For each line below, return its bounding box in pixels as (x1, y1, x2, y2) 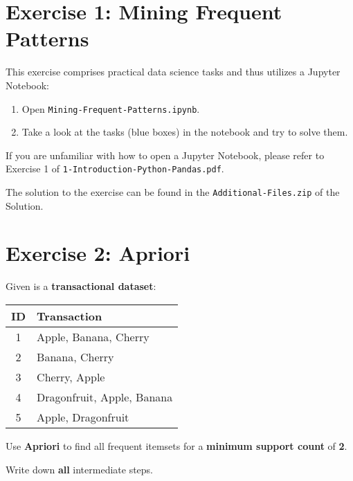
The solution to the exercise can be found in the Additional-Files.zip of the (6, 185, 340, 199)
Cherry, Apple (37, 368, 105, 385)
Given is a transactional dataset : (6, 279, 156, 293)
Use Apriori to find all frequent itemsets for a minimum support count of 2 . (6, 438, 347, 453)
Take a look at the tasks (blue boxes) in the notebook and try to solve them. (21, 125, 348, 139)
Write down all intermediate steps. (6, 462, 153, 476)
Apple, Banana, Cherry (37, 328, 150, 345)
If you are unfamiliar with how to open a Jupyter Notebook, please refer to (6, 147, 325, 162)
